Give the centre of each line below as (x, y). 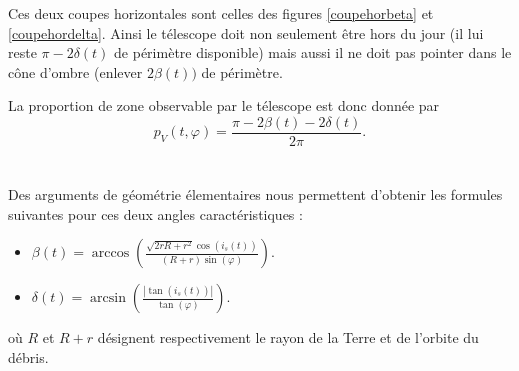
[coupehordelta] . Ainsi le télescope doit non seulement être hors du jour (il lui (246, 32)
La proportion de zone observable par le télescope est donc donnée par (224, 105)
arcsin (108, 298)
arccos (110, 253)
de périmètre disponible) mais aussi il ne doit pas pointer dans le (313, 52)
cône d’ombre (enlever (75, 71)
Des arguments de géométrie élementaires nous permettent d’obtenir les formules (255, 194)
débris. (28, 357)
